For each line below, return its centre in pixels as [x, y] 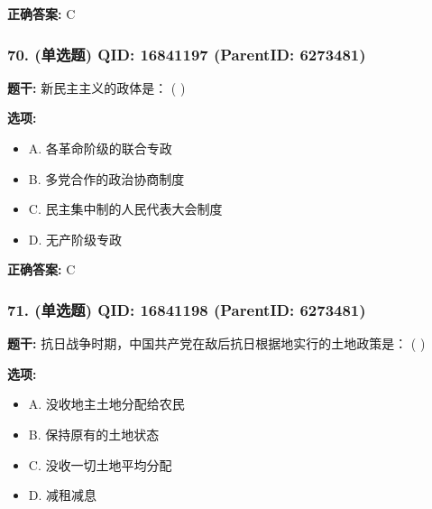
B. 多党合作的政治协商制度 [106, 178]
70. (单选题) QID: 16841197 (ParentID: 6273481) [187, 54]
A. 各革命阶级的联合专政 [100, 148]
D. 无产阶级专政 [75, 239]
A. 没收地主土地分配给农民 [106, 404]
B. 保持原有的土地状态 [94, 434]
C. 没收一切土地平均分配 [100, 464]
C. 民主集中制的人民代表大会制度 [125, 209]
